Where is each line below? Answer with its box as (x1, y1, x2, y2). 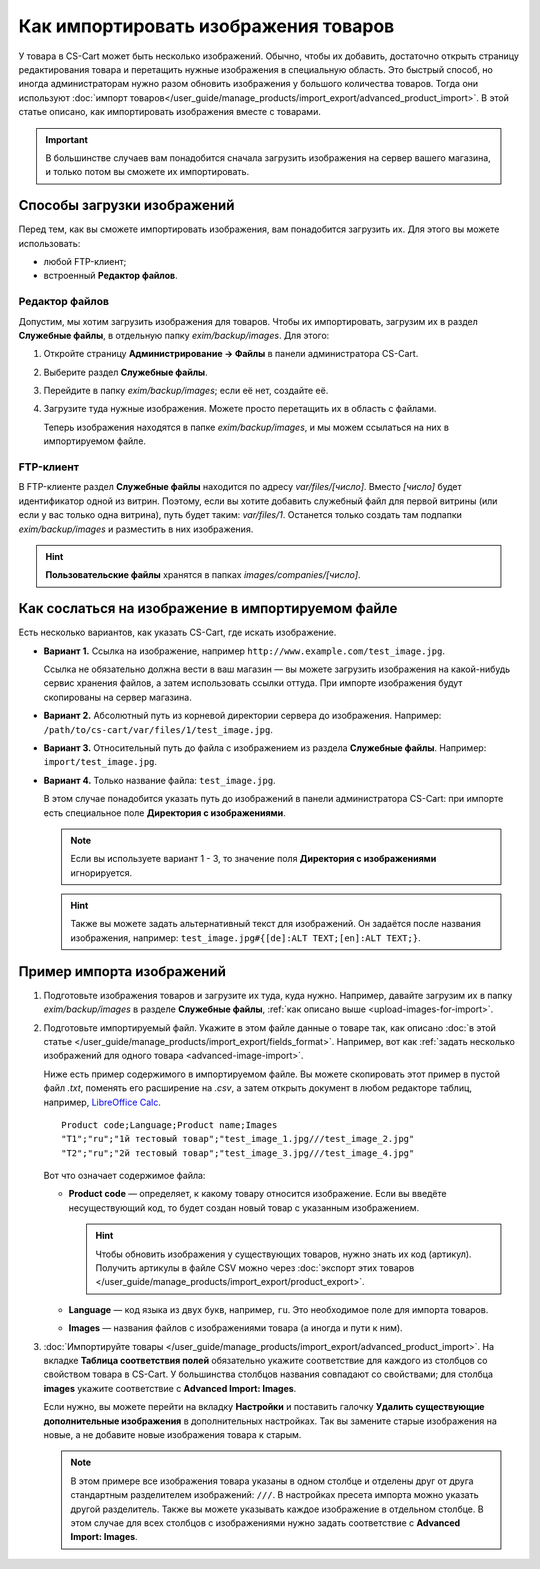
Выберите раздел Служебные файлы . (43, 366, 209, 378)
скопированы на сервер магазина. (43, 691, 192, 703)
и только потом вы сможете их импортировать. (45, 166, 250, 178)
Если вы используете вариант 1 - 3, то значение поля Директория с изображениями (70, 853, 437, 865)
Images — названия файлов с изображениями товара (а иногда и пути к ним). (68, 1322, 404, 1334)
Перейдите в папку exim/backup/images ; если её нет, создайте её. (43, 385, 329, 397)
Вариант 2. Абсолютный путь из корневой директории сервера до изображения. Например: (43, 710, 442, 722)
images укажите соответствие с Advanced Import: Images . (43, 1382, 297, 1394)
